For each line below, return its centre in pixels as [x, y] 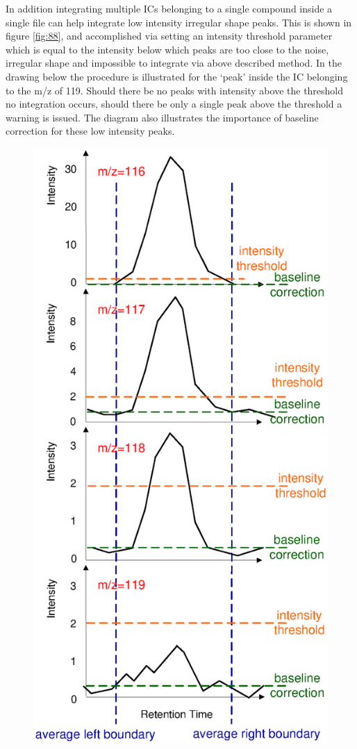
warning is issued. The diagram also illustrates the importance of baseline [162, 117]
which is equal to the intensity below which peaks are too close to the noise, [167, 49]
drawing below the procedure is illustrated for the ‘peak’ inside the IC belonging [177, 76]
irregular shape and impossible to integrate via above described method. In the [174, 63]
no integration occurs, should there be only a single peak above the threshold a [174, 104]
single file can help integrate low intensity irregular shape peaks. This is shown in [179, 22]
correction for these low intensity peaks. [90, 131]
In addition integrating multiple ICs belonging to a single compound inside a [169, 8]
